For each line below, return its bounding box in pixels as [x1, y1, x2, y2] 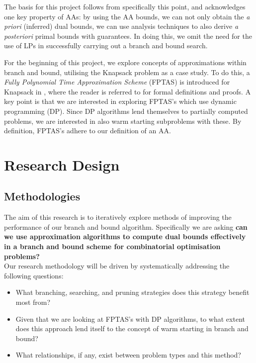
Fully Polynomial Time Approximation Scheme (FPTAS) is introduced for [4, 77, 230, 87]
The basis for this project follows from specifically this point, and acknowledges [4, 1, 246, 11]
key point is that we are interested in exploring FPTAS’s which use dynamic [4, 96, 237, 106]
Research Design [4, 154, 120, 175]
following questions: [4, 270, 64, 280]
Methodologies [4, 188, 81, 204]
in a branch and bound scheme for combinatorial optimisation [4, 241, 221, 252]
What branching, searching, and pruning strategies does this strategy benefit [15, 287, 250, 297]
